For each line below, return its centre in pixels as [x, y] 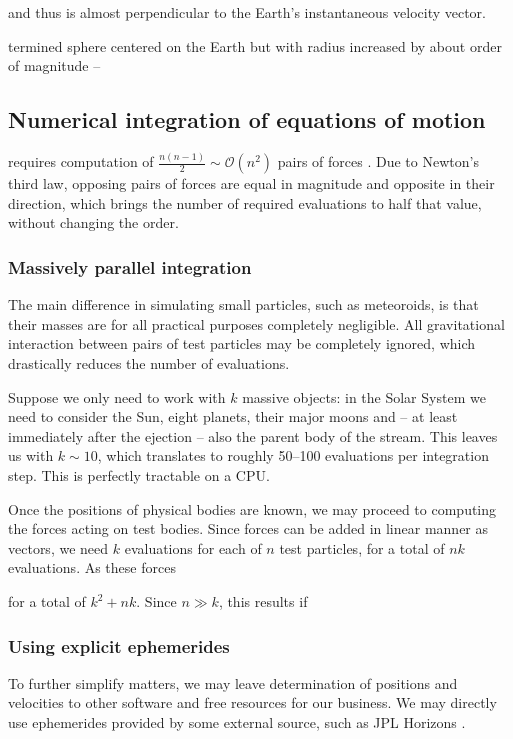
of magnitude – [54, 65]
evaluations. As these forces [92, 567]
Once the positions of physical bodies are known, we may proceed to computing [252, 508]
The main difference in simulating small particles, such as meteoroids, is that [243, 304]
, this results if [263, 601]
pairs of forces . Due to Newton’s [378, 161]
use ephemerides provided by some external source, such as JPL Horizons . [237, 722]
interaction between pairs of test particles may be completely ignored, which [242, 343]
